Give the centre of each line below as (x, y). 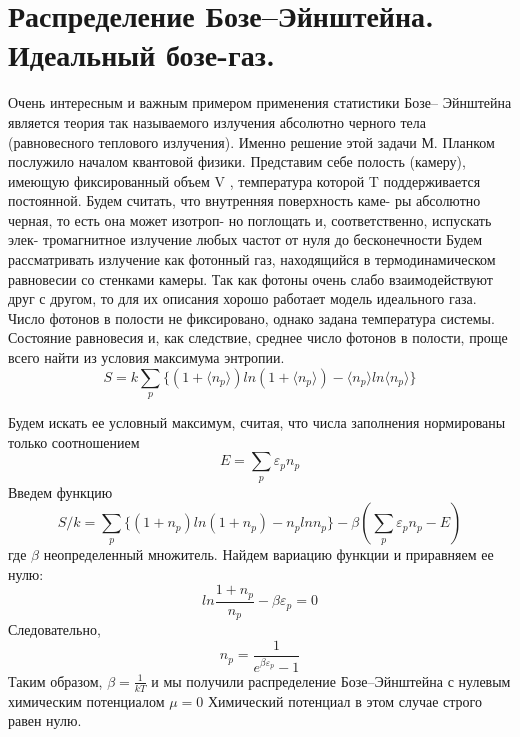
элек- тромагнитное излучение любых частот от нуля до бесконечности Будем (245, 239)
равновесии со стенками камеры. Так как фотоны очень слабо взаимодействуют (250, 278)
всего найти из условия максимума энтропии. (146, 357)
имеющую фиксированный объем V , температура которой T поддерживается (244, 180)
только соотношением (74, 441)
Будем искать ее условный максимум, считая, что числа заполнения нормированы (257, 422)
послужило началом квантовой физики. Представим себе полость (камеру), (237, 161)
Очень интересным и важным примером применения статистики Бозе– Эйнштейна (260, 102)
